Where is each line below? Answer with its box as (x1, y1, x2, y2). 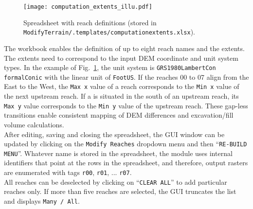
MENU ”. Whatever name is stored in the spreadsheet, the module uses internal (4, 148, 233, 158)
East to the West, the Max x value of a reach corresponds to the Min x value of (4, 81, 239, 91)
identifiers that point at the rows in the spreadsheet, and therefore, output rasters (4, 157, 248, 168)
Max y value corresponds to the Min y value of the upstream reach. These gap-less (4, 100, 248, 110)
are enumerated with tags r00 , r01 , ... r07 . (4, 167, 132, 177)
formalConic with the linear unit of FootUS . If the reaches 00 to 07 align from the (4, 71, 249, 82)
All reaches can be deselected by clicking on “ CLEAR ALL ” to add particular (4, 176, 227, 187)
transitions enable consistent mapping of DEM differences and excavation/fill (4, 110, 234, 120)
